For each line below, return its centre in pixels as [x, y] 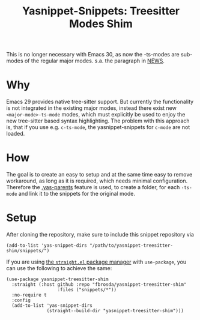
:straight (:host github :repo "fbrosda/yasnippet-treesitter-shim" [99, 285]
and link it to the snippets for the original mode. [77, 194]
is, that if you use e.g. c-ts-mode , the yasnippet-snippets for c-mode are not [98, 127]
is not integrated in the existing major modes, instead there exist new [92, 108]
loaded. [16, 134]
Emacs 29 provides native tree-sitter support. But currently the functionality [100, 102]
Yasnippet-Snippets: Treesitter [101, 11]
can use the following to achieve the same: [59, 268]
